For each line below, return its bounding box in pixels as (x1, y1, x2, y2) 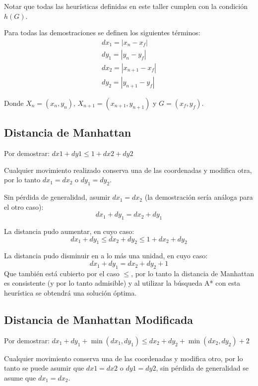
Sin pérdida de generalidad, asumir (4, 192, 110, 202)
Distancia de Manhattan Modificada (4, 312, 193, 327)
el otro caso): (4, 201, 44, 212)
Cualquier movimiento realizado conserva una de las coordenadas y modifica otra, (4, 164, 252, 175)
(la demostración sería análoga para (144, 192, 253, 202)
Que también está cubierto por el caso (4, 268, 120, 278)
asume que (4, 373, 36, 383)
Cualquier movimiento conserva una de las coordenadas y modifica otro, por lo (4, 353, 243, 363)
